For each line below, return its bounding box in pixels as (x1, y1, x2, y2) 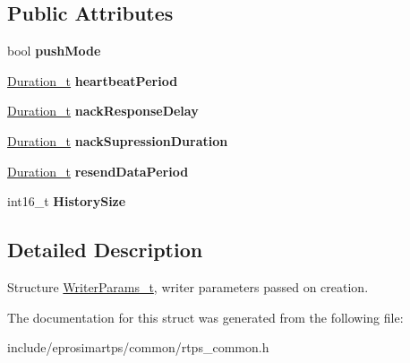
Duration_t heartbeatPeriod (7, 71, 178, 90)
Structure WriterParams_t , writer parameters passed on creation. (7, 277, 369, 296)
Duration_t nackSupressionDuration (7, 131, 228, 150)
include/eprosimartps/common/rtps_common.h (7, 338, 269, 357)
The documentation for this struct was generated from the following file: (7, 307, 404, 326)
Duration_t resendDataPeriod (7, 161, 189, 180)
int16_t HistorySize (7, 192, 126, 211)
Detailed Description (7, 236, 203, 264)
